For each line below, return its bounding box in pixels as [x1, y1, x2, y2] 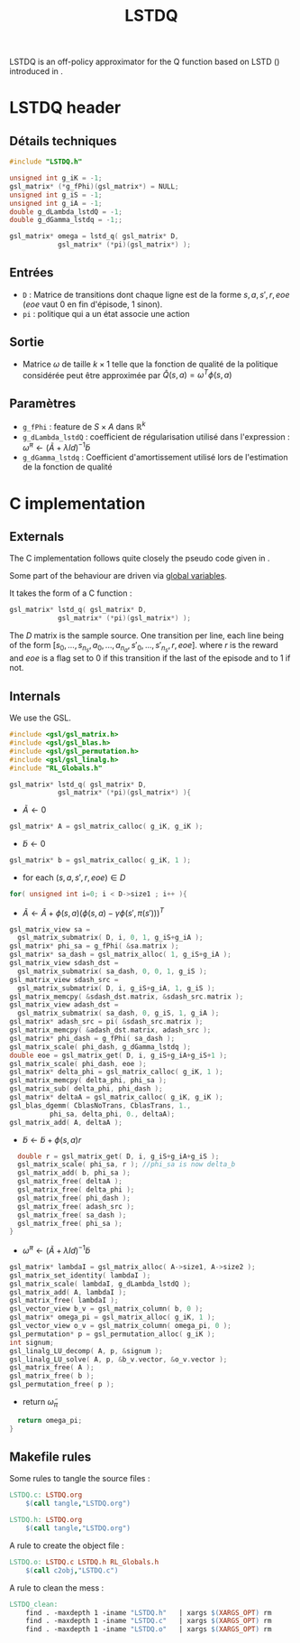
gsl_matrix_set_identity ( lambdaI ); [9, 1270, 151, 1280]
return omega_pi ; [17, 1416, 83, 1425]
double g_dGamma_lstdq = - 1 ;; [9, 216, 123, 225]
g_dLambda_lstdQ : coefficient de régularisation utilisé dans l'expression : [22, 431, 290, 442]
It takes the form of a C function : [9, 588, 132, 599]
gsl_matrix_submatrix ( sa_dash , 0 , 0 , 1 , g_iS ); [17, 967, 207, 976]
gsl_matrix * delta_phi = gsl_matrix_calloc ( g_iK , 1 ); [9, 1067, 223, 1077]
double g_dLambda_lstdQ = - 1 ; [9, 207, 123, 217]
